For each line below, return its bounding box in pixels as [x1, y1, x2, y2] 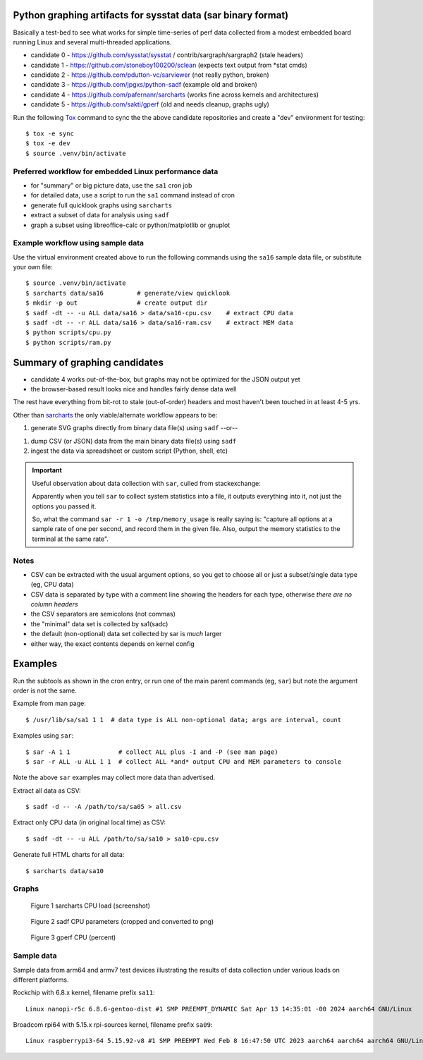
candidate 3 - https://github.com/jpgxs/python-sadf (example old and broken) [30, 80, 257, 89]
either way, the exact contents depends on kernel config [30, 639, 195, 648]
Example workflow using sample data [13, 238, 145, 248]
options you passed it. [32, 501, 97, 511]
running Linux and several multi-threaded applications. [13, 37, 172, 46]
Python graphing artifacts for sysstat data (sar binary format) [13, 9, 289, 21]
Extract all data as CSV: [13, 786, 81, 795]
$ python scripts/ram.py [25, 339, 111, 346]
